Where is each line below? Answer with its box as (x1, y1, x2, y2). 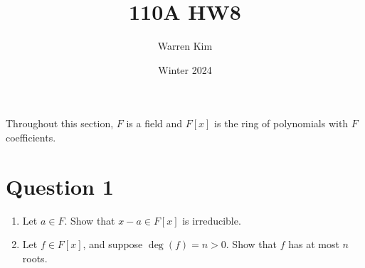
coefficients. (6, 129, 56, 144)
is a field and (126, 116, 183, 131)
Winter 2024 (158, 62, 212, 77)
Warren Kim (157, 38, 213, 53)
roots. (22, 250, 48, 265)
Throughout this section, (6, 116, 114, 131)
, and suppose (83, 237, 143, 252)
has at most (288, 237, 339, 252)
